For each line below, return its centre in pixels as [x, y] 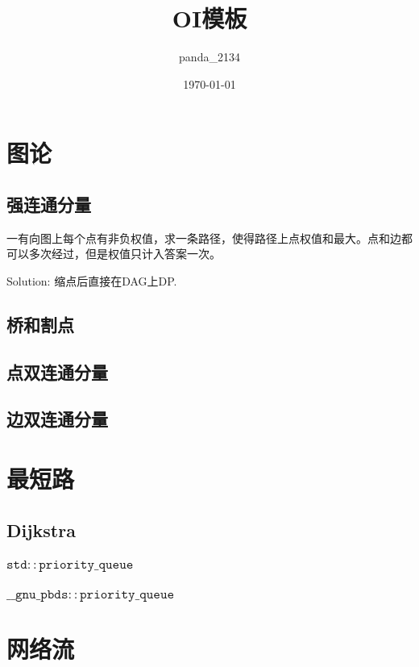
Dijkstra [41, 529]
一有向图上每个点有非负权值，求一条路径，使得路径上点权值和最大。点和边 [204, 238]
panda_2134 [209, 57]
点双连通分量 [57, 371]
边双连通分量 [57, 419]
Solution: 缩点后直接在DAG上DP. [92, 280]
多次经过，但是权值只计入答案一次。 [124, 254]
